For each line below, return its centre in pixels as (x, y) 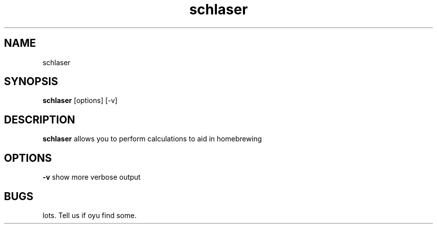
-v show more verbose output (92, 177)
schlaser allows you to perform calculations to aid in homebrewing (152, 139)
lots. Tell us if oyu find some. (90, 215)
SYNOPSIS (31, 82)
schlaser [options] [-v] (80, 101)
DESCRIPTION (40, 119)
